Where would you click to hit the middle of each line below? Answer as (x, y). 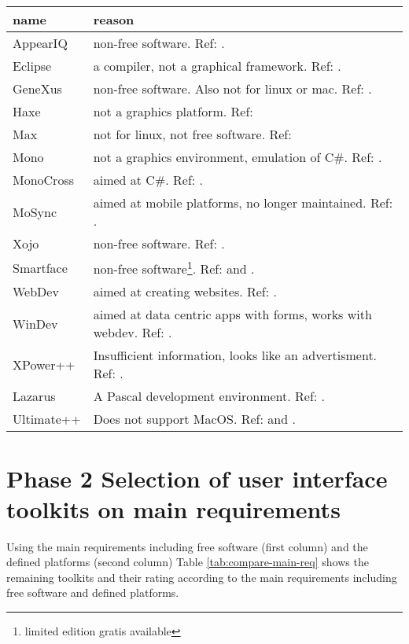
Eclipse (32, 66)
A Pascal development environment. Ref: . (209, 396)
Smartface (40, 267)
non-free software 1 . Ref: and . (174, 268)
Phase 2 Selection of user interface (197, 478)
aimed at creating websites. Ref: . (185, 292)
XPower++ (44, 364)
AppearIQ (40, 43)
